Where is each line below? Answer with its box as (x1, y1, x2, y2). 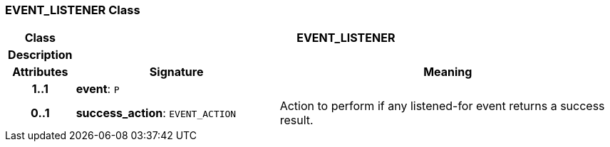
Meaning (423, 65, 472, 80)
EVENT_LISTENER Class (5, 3, 140, 17)
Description (8, 48, 73, 62)
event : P (76, 82, 120, 97)
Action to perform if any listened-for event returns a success (279, 99, 605, 114)
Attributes (12, 65, 68, 80)
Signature (149, 65, 204, 80)
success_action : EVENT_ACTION (76, 106, 237, 121)
